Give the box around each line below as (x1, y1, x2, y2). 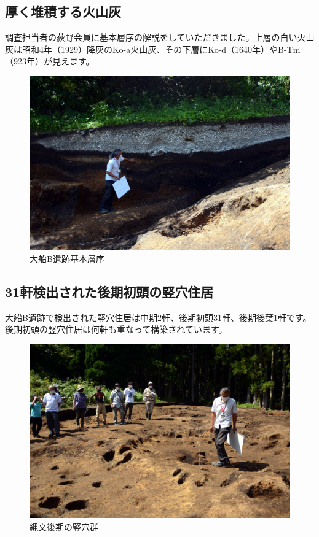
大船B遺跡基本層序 (30, 252, 104, 265)
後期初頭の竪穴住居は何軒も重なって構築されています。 (5, 323, 227, 336)
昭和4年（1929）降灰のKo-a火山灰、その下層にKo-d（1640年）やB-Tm (22, 42, 301, 55)
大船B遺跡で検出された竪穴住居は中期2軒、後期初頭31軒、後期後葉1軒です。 (5, 311, 312, 323)
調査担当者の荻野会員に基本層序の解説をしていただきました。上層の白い (5, 31, 297, 44)
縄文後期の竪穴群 (30, 520, 98, 533)
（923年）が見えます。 (5, 55, 95, 68)
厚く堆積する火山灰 (5, 2, 121, 21)
